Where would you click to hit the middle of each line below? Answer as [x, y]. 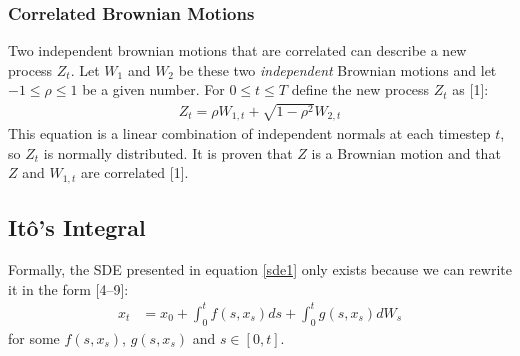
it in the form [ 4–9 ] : [68, 288]
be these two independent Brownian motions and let [337, 69]
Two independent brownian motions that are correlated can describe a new [237, 50]
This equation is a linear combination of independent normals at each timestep [249, 133]
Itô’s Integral [77, 227]
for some [34, 337]
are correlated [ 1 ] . [134, 172]
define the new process [360, 89]
